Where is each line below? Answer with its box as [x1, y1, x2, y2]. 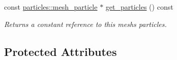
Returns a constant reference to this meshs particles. [4, 18, 167, 29]
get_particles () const [105, 2, 173, 12]
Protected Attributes [4, 43, 117, 59]
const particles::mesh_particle [4, 2, 98, 12]
